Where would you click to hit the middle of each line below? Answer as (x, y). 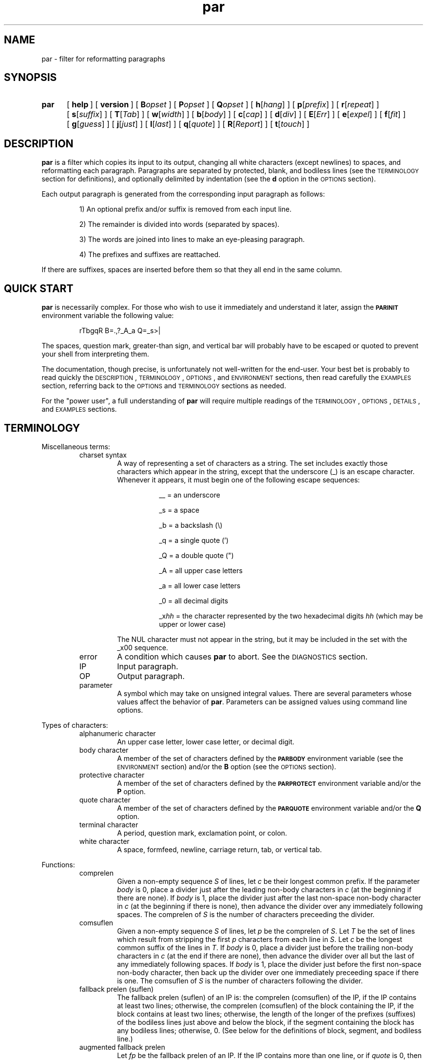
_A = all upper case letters (201, 570)
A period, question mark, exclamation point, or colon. (202, 833)
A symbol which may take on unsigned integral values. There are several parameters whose (264, 693)
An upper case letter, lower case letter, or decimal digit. (206, 741)
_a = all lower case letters (200, 585)
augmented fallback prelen (122, 1047)
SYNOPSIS (30, 78)
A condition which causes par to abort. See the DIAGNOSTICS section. (243, 656)
